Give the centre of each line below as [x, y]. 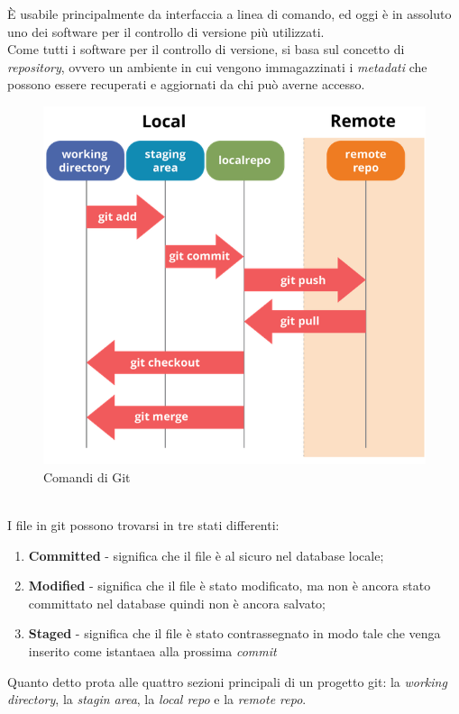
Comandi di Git [87, 476]
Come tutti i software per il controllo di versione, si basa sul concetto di [206, 49]
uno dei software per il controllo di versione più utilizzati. [166, 31]
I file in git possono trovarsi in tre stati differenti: [143, 524]
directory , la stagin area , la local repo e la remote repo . [157, 699]
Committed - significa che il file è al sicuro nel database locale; [206, 555]
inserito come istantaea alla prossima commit [152, 650]
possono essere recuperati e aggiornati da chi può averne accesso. [186, 84]
